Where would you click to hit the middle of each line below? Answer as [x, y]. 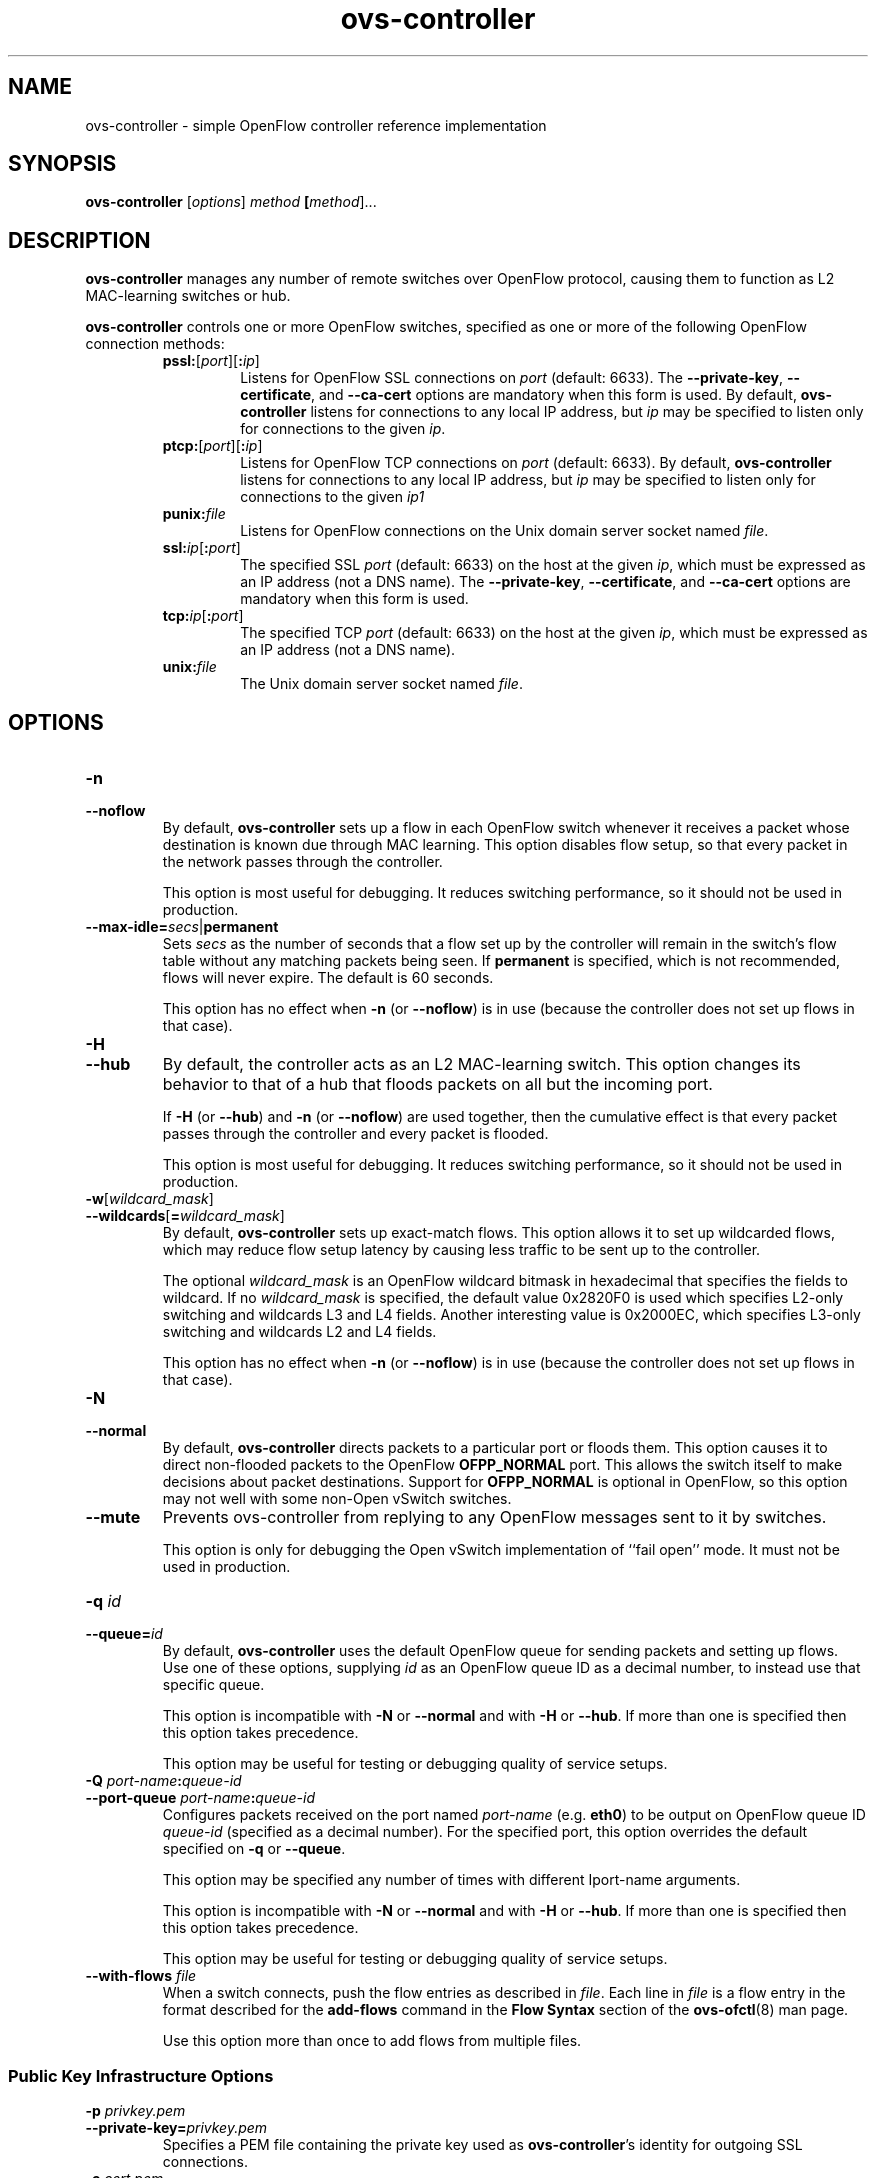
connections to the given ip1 [332, 497]
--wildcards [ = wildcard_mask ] [185, 1216]
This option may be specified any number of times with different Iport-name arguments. [451, 1880]
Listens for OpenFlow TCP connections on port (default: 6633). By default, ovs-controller [536, 463]
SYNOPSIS [62, 164]
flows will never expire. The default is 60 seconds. [328, 978]
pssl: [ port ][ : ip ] [211, 361]
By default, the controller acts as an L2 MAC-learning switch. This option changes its [481, 1064]
